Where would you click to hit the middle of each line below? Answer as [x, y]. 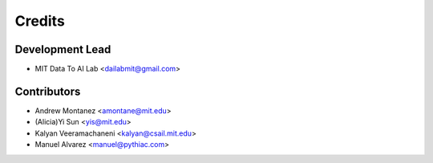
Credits [40, 21]
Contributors [48, 91]
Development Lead [63, 49]
